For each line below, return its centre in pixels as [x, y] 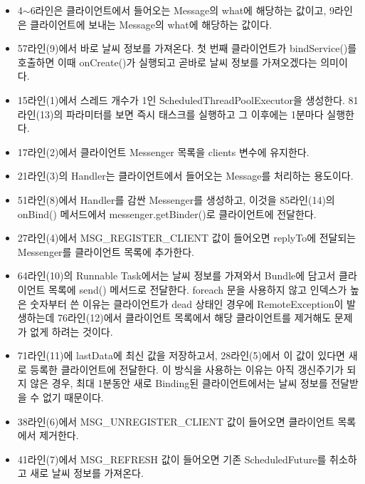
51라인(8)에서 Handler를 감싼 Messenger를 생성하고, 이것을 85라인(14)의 [176, 199]
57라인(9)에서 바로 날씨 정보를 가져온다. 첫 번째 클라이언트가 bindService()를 [187, 48]
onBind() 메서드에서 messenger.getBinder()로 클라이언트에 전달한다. [167, 213]
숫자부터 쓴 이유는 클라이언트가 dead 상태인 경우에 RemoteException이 [187, 303]
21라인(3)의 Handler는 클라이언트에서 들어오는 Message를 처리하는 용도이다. [185, 176]
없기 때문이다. [73, 397]
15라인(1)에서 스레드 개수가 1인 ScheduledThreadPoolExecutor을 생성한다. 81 [188, 99]
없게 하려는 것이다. [72, 331]
